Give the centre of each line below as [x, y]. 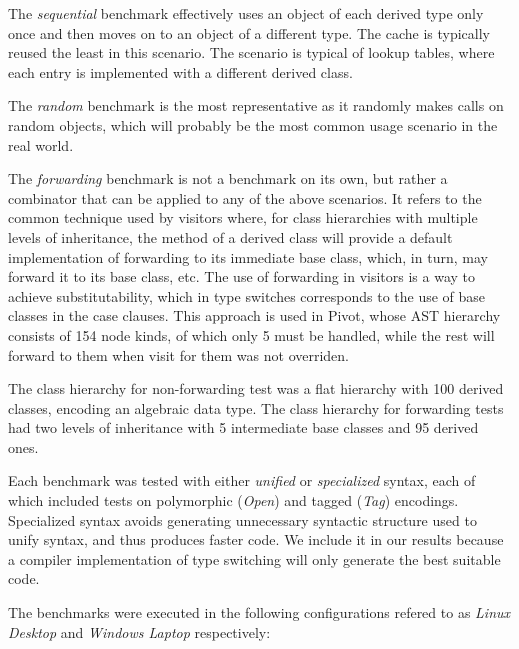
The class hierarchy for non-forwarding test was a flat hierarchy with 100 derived [256, 388]
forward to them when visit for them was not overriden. [179, 354]
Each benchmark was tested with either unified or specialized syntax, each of [242, 480]
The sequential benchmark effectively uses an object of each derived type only [246, 13]
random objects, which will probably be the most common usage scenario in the [253, 124]
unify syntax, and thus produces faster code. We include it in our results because [256, 539]
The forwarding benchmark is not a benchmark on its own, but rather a [228, 178]
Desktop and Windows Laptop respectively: [139, 631]
